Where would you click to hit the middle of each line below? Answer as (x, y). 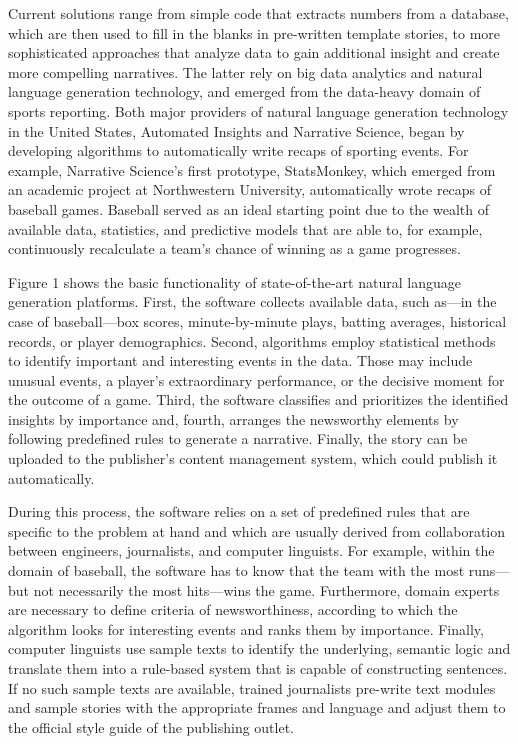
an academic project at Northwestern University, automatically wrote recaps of (250, 189)
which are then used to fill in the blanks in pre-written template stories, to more (254, 32)
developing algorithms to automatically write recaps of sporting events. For (238, 150)
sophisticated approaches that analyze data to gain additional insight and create (254, 52)
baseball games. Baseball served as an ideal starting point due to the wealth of (248, 208)
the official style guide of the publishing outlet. (151, 726)
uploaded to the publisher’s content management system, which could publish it (253, 458)
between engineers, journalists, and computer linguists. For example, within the (251, 550)
